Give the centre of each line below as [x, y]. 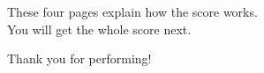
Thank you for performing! [79, 58]
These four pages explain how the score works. [132, 11]
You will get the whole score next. [99, 29]
